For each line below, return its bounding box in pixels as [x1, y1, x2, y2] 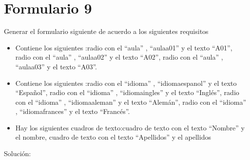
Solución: [4, 148, 31, 159]
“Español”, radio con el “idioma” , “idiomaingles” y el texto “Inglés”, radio [15, 87, 239, 97]
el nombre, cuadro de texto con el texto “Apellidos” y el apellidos [15, 132, 211, 142]
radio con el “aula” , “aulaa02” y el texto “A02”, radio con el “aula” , [15, 52, 223, 62]
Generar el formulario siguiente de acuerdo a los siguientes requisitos [4, 26, 209, 36]
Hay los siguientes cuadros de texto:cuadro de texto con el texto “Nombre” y [15, 122, 245, 132]
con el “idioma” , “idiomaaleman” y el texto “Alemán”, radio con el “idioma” [15, 96, 247, 107]
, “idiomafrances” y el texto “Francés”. [15, 106, 130, 116]
